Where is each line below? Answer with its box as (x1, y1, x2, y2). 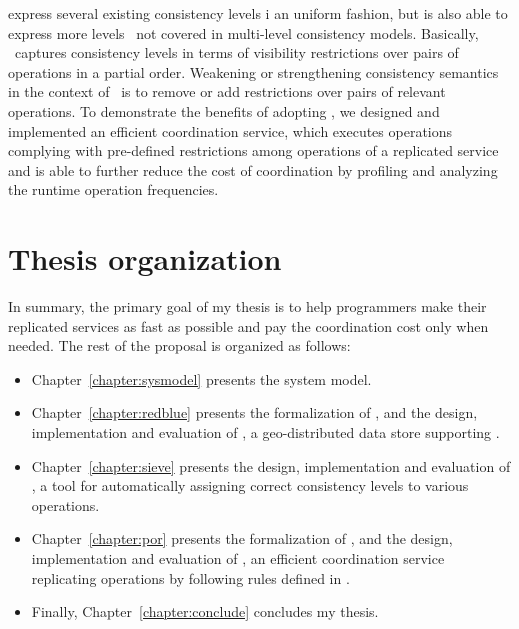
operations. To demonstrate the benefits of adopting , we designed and (8, 100, 440, 121)
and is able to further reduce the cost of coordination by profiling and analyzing (8, 159, 498, 180)
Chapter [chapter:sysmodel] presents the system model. (31, 368, 372, 389)
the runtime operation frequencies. (8, 179, 219, 200)
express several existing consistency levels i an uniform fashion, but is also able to (8, 3, 508, 23)
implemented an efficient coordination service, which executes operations (8, 120, 453, 141)
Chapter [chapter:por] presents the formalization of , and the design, (31, 528, 453, 549)
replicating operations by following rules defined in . (31, 567, 350, 588)
